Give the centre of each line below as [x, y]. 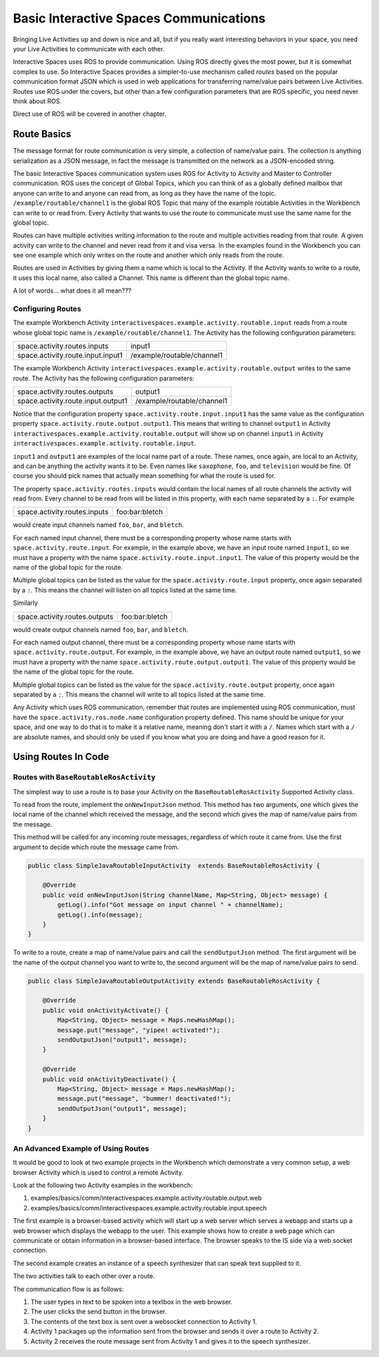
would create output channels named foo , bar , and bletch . [101, 629]
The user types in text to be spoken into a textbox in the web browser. [132, 1302]
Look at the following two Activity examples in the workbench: [103, 1185]
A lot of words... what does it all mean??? [72, 290]
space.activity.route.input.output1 [72, 401]
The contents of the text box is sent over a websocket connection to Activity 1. [144, 1321]
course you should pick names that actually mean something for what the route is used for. [145, 476]
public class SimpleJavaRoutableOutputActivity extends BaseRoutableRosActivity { [174, 981]
